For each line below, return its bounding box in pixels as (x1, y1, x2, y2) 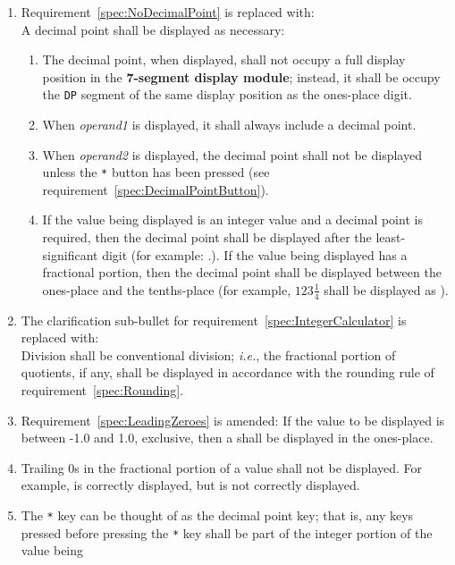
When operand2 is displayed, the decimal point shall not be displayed (42, 145, 422, 164)
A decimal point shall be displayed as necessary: (21, 20, 285, 38)
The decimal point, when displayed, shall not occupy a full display (42, 50, 406, 69)
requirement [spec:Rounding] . (21, 381, 184, 400)
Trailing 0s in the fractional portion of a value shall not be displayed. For (21, 458, 423, 476)
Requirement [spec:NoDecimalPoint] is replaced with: (21, 3, 315, 21)
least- (375, 228, 406, 247)
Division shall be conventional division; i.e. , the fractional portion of (21, 345, 396, 364)
